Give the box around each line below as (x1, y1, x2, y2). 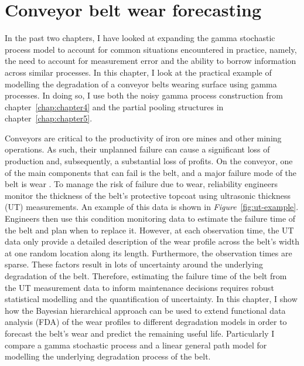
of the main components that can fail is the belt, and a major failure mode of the (5, 166, 297, 178)
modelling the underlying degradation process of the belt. (5, 350, 211, 362)
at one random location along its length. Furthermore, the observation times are (5, 246, 292, 259)
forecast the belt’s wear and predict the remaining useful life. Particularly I (5, 327, 275, 339)
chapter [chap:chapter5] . (5, 112, 93, 124)
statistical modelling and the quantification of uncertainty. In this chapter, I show (5, 293, 298, 305)
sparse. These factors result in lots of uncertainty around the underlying (5, 258, 263, 270)
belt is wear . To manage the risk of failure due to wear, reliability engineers (5, 178, 278, 190)
